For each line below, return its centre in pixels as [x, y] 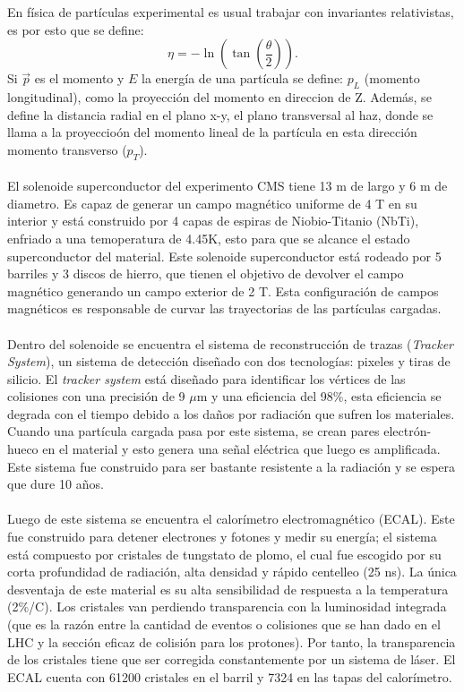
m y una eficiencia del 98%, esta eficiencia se [319, 396]
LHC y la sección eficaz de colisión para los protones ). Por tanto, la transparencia [232, 641]
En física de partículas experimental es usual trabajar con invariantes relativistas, [231, 12]
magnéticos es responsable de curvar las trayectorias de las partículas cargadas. [224, 308]
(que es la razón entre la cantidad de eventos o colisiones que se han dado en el [224, 624]
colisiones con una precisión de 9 [96, 396]
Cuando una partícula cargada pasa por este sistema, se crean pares [193, 431]
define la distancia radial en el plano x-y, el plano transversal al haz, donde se [220, 114]
